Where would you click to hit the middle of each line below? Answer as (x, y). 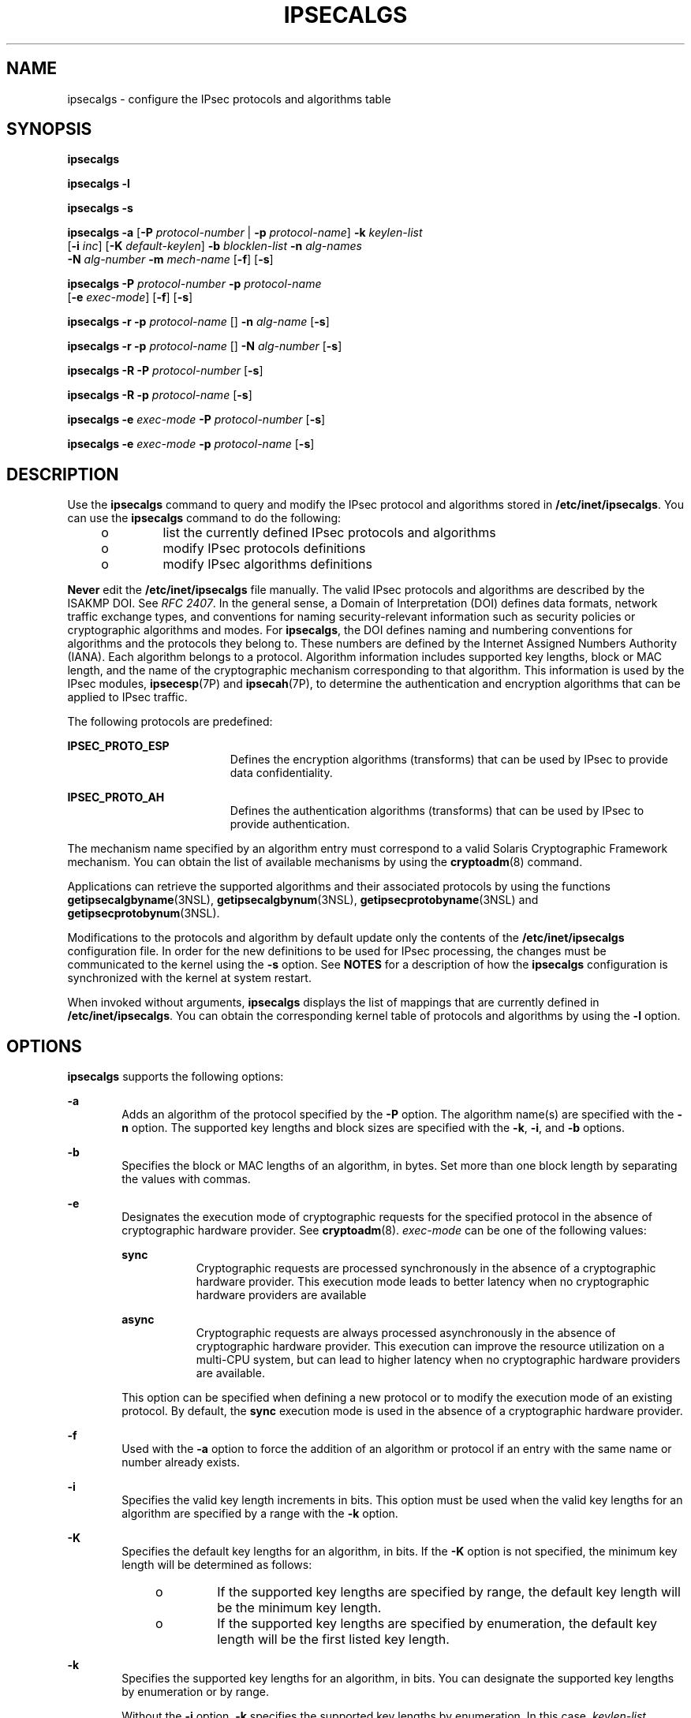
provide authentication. (290, 824)
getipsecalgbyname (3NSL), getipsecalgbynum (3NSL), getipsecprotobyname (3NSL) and (303, 900)
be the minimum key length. (299, 1608)
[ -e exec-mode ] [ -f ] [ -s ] (130, 297)
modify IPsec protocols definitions (264, 549)
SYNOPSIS (49, 129)
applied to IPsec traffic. (127, 697)
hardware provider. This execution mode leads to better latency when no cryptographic (423, 1282)
